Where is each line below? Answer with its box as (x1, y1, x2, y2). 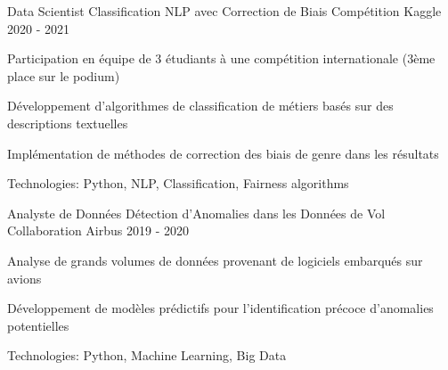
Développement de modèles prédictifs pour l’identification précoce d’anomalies (7, 299, 434, 317)
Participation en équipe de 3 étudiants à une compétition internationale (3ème (7, 49, 436, 68)
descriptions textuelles (7, 113, 128, 132)
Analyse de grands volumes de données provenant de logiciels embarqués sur (7, 251, 423, 269)
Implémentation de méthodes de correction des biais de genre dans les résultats (7, 144, 439, 162)
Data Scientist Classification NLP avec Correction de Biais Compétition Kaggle (7, 2, 442, 20)
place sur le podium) (7, 66, 120, 85)
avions (7, 268, 42, 287)
